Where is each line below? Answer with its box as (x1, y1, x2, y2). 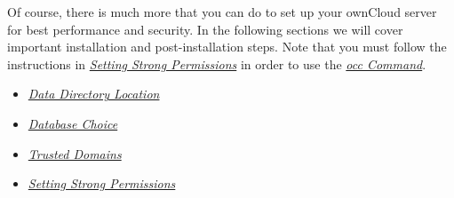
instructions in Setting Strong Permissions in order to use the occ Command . (7, 54, 426, 73)
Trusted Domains (28, 144, 122, 162)
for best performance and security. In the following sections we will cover (7, 20, 403, 38)
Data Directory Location (28, 84, 160, 103)
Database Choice (28, 114, 118, 132)
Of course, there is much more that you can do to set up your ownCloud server (7, 3, 437, 20)
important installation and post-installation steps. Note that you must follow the (7, 37, 447, 56)
